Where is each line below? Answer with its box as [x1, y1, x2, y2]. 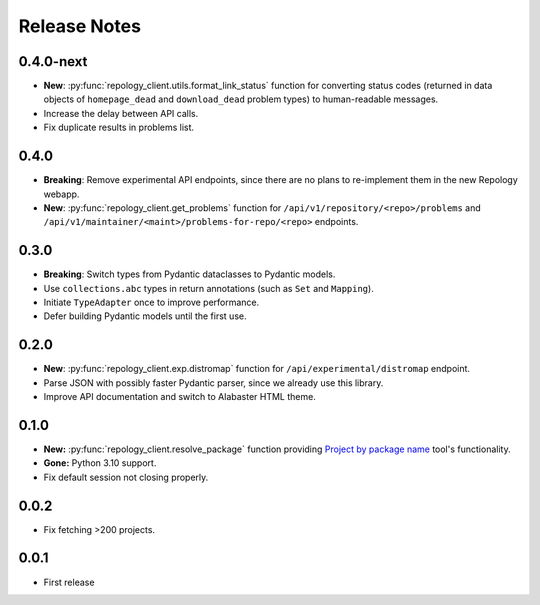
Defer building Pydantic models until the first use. [43, 310, 247, 322]
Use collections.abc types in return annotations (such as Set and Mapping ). [43, 282, 374, 294]
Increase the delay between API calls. [43, 107, 199, 119]
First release [43, 576, 95, 588]
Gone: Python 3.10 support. [43, 457, 157, 469]
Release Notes [18, 15, 142, 37]
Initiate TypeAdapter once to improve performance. [43, 296, 260, 308]
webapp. [43, 188, 80, 200]
